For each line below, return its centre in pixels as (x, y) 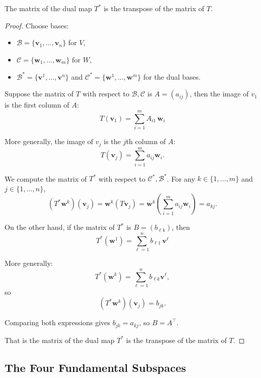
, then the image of (219, 94)
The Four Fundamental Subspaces (95, 367)
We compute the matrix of (46, 178)
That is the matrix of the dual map (60, 340)
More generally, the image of (49, 141)
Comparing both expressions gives (58, 322)
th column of (146, 141)
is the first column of (37, 105)
